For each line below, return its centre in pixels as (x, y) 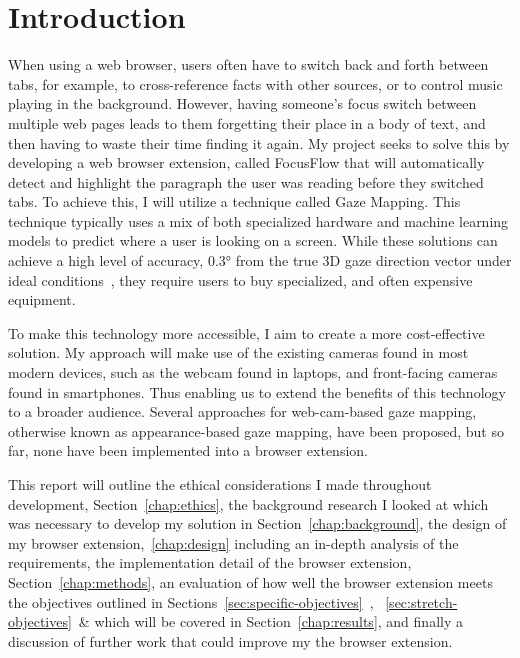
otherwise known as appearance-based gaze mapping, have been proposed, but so (256, 430)
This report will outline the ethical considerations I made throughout (220, 484)
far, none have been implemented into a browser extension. (188, 450)
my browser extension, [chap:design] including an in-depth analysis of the (233, 542)
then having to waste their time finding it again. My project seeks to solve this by (259, 142)
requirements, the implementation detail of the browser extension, (210, 562)
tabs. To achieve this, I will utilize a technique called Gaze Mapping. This (234, 201)
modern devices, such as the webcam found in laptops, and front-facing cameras (253, 372)
